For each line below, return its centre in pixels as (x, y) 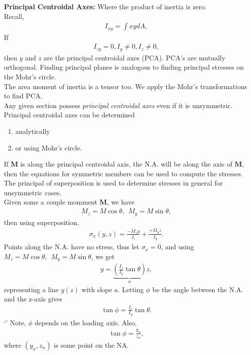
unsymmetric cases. (33, 192)
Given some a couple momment (51, 202)
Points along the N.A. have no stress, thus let (72, 247)
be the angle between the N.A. (198, 289)
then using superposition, (42, 222)
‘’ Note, (15, 322)
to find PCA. (23, 96)
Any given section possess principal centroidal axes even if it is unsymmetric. (118, 105)
